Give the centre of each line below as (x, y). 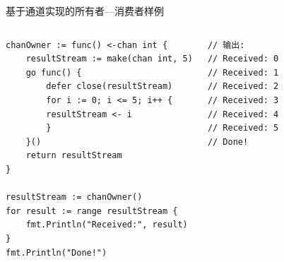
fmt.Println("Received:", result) (107, 225)
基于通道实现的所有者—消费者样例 (85, 11)
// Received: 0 (243, 59)
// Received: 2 (243, 87)
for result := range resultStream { (92, 211)
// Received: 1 (243, 72)
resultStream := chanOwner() (74, 197)
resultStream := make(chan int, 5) (109, 59)
